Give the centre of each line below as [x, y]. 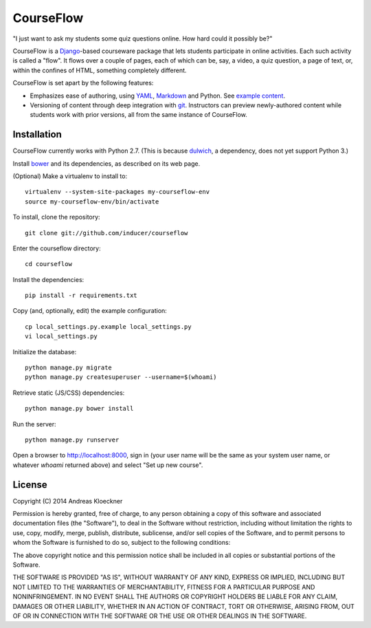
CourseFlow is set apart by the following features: [83, 83]
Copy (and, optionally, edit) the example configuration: [90, 311]
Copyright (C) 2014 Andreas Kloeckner [68, 501]
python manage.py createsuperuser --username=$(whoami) [121, 377]
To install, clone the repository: [56, 217]
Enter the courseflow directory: [57, 248]
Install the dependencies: [48, 279]
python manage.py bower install [79, 409]
